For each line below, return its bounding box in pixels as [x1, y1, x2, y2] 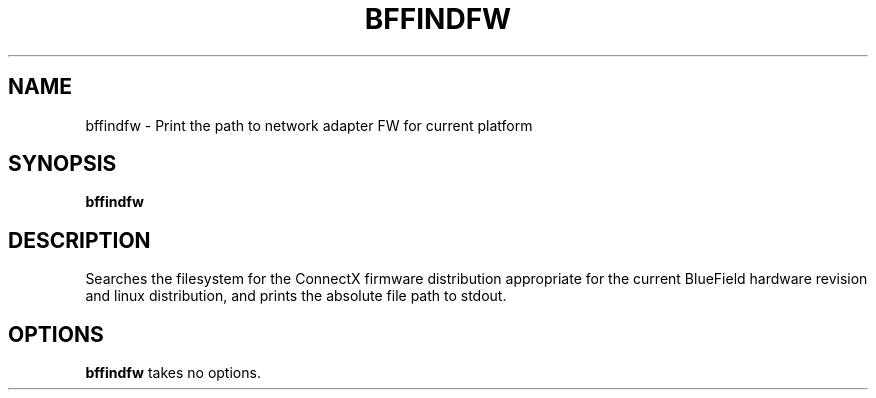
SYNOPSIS [8, 151, 117, 177]
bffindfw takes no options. [85, 364, 261, 382]
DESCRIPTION [8, 227, 151, 253]
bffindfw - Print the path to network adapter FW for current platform [85, 116, 533, 134]
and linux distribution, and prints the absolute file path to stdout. [85, 287, 507, 305]
